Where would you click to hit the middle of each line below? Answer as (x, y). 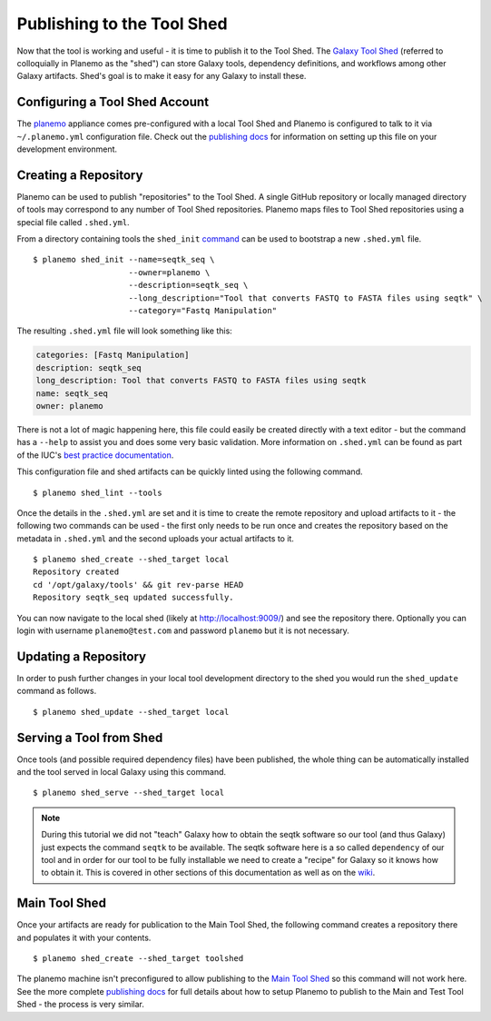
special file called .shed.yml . (74, 222)
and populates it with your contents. (84, 937)
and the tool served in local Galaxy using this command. (122, 772)
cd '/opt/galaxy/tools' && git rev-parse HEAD (138, 585)
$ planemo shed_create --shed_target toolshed (138, 959)
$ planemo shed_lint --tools (98, 492)
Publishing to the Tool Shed (122, 24)
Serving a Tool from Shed (90, 737)
